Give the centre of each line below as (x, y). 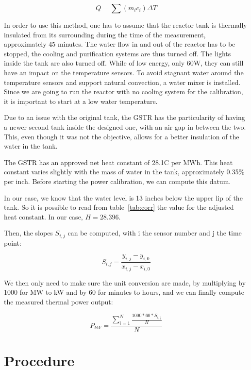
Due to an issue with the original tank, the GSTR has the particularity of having (125, 117)
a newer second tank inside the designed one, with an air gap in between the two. (125, 126)
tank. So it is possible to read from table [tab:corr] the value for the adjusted (119, 207)
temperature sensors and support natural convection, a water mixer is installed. (122, 82)
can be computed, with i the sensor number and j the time (155, 233)
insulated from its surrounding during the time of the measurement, (105, 34)
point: (13, 243)
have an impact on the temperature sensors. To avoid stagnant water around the (124, 72)
